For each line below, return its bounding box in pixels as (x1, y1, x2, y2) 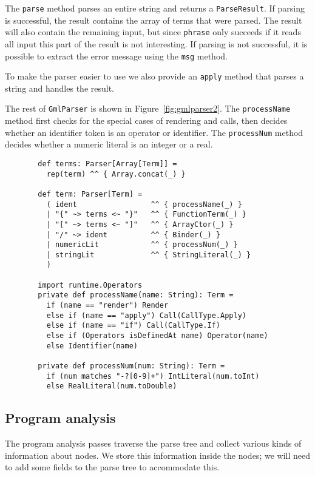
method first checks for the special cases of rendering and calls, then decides (5, 114, 288, 127)
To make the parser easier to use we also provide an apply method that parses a (5, 70, 304, 83)
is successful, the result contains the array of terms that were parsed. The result (5, 13, 302, 26)
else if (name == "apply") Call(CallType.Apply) (46, 311, 246, 320)
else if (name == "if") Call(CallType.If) (46, 321, 220, 330)
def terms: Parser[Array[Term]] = (38, 159, 177, 168)
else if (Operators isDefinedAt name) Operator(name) (46, 331, 268, 340)
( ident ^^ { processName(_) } (46, 200, 242, 209)
